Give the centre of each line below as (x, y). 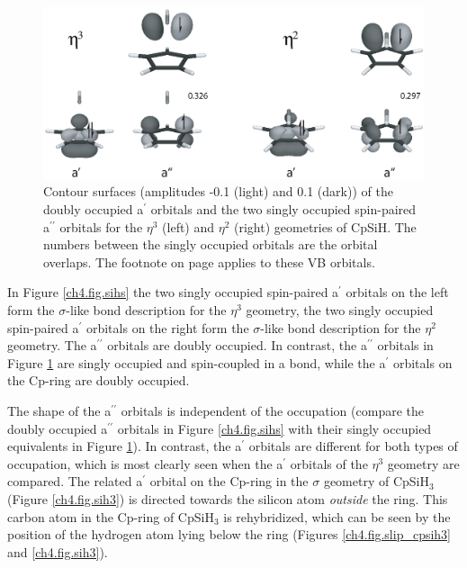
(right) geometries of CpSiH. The (325, 226)
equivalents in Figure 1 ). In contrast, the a (125, 446)
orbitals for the (101, 226)
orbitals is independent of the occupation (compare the (272, 410)
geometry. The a (52, 345)
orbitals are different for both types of (353, 446)
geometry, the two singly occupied (340, 310)
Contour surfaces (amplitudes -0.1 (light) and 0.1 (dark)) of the (218, 191)
